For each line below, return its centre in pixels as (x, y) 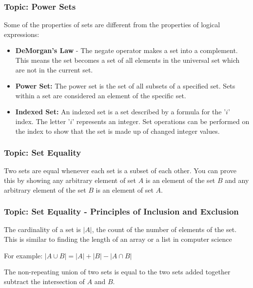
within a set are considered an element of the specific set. (101, 95)
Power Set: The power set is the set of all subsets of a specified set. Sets (125, 86)
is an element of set (125, 189)
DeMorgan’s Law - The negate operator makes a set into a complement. (126, 50)
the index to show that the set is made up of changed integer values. (117, 131)
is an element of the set (180, 180)
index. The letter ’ (43, 121)
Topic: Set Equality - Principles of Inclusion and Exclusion (121, 211)
